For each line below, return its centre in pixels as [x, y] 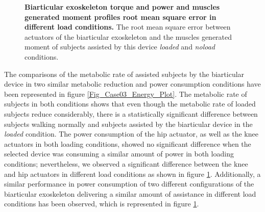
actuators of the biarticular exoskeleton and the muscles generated [128, 36]
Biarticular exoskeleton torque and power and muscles [122, 7]
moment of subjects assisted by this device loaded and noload [120, 47]
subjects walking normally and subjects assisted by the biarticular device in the [128, 124]
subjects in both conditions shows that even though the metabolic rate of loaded [130, 104]
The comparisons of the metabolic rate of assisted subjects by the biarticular [124, 74]
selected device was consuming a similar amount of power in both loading [119, 154]
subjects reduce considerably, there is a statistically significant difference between [131, 113]
